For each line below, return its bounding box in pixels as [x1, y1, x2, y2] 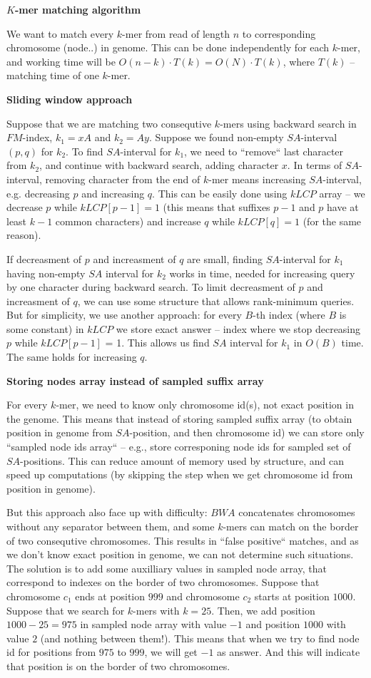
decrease [6, 200, 43, 215]
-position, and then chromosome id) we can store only [129, 425, 365, 440]
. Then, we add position [211, 602, 315, 617]
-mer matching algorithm [14, 2, 141, 16]
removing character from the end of [45, 171, 200, 186]
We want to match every [6, 26, 114, 41]
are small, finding [187, 251, 263, 266]
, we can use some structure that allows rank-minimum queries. [77, 293, 355, 308]
